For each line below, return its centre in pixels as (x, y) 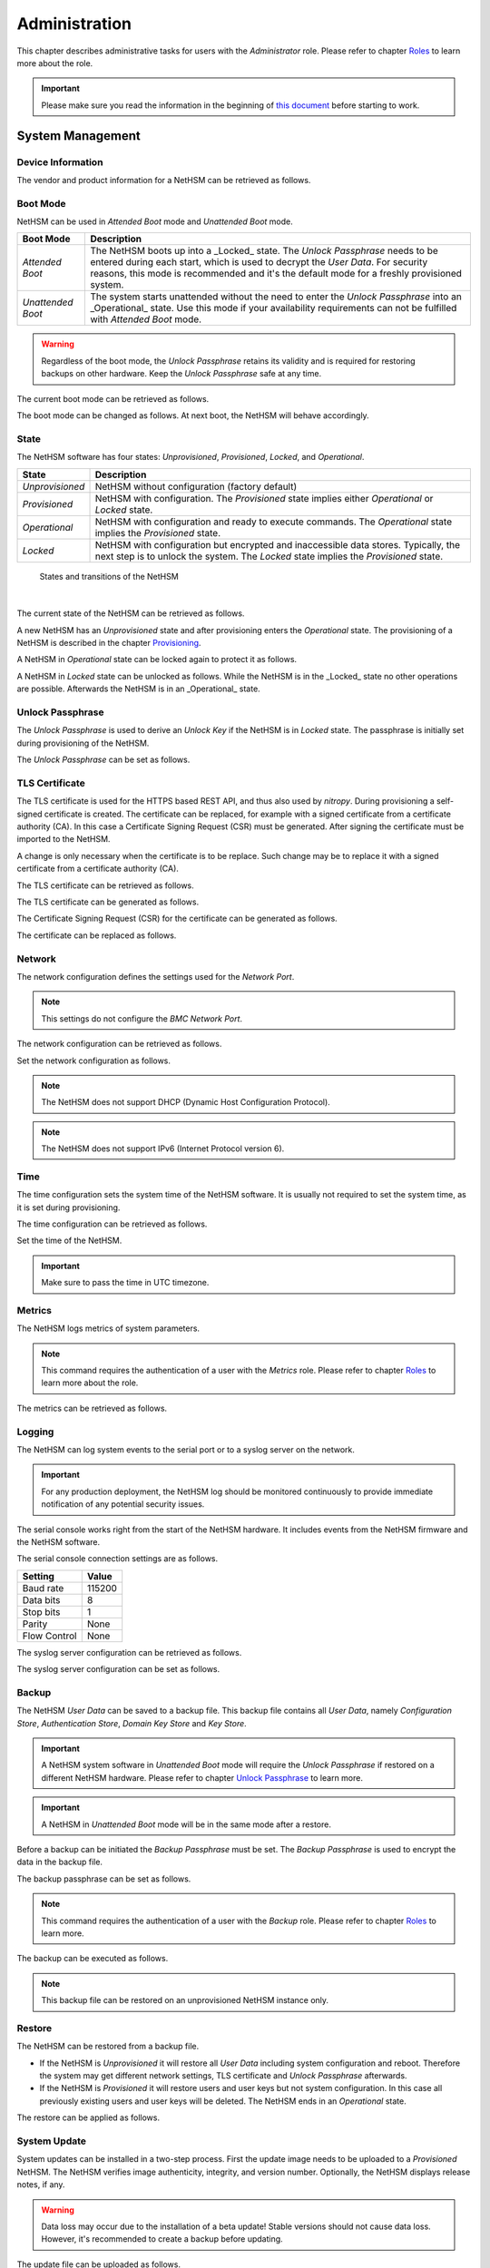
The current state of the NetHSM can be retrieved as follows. (131, 613)
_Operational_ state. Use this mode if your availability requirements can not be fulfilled (274, 308)
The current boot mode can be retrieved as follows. (113, 398)
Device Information (60, 161)
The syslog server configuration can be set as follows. (118, 1669)
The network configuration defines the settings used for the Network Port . (156, 976)
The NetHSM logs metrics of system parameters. (108, 1328)
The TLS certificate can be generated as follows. (108, 902)
